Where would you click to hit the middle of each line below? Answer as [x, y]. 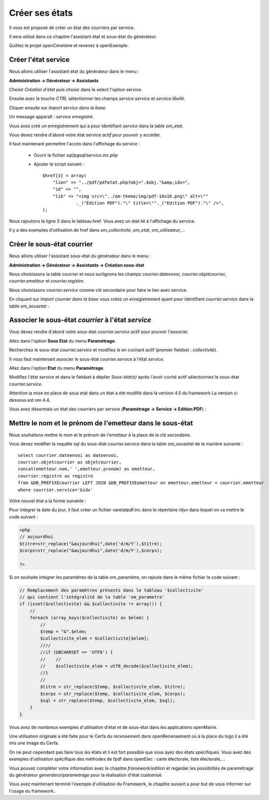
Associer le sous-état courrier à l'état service [80, 320]
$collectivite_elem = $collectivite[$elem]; [95, 639]
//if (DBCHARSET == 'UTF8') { [76, 652]
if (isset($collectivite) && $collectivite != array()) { [91, 604]
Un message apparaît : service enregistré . [52, 117]
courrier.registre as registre [56, 476]
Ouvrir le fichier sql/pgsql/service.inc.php [76, 155]
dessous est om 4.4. [30, 400]
